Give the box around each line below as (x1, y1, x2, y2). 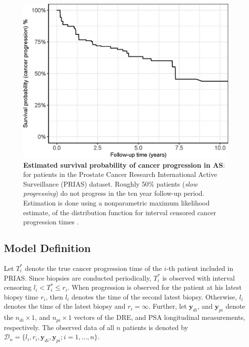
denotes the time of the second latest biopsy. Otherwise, (71, 291, 237, 301)
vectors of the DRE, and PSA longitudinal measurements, (73, 312, 246, 322)
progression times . (23, 217, 79, 227)
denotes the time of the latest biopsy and (4, 301, 126, 311)
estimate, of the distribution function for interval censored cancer (23, 207, 217, 217)
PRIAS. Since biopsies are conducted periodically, (4, 272, 151, 283)
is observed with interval (162, 272, 235, 283)
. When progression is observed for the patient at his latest (67, 282, 242, 292)
